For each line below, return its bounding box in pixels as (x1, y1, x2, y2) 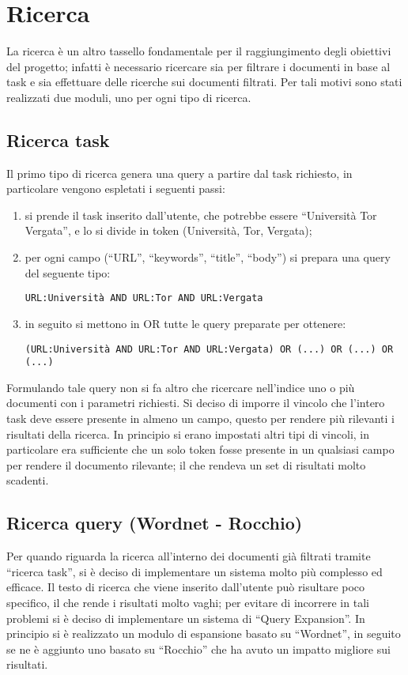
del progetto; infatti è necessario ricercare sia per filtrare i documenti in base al (6, 58, 391, 74)
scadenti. (6, 472, 49, 488)
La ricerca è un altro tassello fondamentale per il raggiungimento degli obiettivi (6, 43, 391, 59)
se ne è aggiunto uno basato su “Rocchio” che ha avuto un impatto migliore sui (6, 640, 391, 657)
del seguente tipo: (25, 264, 111, 281)
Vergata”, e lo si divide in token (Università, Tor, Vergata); (25, 222, 312, 239)
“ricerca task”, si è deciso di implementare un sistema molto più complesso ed (6, 563, 383, 579)
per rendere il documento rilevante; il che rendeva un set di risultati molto (6, 456, 366, 473)
